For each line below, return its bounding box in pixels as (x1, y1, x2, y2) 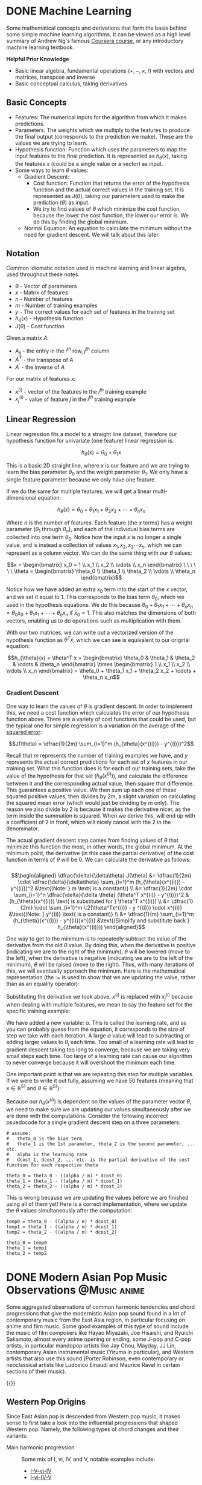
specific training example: (6, 1007, 71, 1014)
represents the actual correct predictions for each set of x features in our (6, 758, 188, 766)
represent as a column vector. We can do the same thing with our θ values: (6, 549, 192, 557)
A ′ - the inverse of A (14, 362, 65, 371)
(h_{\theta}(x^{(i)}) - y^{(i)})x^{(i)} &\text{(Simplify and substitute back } (13, 917, 190, 924)
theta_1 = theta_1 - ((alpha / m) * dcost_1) (6, 1178, 122, 1184)
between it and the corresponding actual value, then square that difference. (6, 780, 194, 787)
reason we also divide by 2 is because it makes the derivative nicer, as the (6, 805, 191, 813)
